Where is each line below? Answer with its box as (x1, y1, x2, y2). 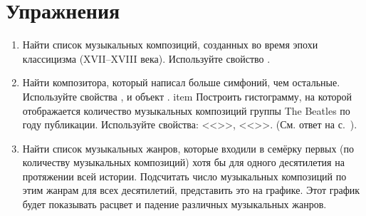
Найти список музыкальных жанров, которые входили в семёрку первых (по (22, 140, 355, 155)
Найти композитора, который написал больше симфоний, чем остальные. (22, 75, 340, 90)
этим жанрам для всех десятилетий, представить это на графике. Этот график (22, 182, 360, 197)
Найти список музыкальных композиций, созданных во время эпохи (22, 37, 318, 52)
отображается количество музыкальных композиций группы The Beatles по (22, 103, 350, 118)
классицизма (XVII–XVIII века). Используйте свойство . (22, 51, 271, 66)
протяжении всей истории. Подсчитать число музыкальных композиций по (22, 168, 347, 183)
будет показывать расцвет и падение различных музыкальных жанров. (22, 197, 327, 212)
